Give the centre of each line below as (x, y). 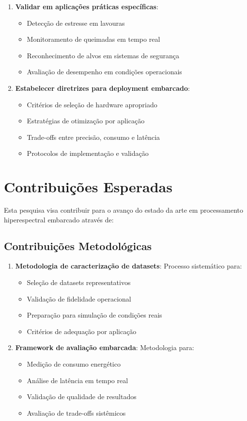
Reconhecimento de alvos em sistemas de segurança (103, 55)
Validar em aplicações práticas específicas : (87, 6)
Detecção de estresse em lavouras (76, 23)
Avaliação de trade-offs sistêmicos (76, 413)
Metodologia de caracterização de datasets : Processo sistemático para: (129, 266)
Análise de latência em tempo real (77, 380)
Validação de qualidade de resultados (82, 396)
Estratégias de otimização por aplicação (86, 121)
